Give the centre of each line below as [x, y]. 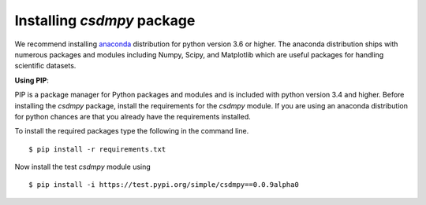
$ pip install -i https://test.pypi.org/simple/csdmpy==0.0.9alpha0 [164, 185]
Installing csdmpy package [105, 20]
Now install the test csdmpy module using [83, 167]
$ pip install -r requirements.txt [97, 149]
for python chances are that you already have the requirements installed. [133, 116]
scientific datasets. [45, 66]
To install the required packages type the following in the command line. [132, 131]
